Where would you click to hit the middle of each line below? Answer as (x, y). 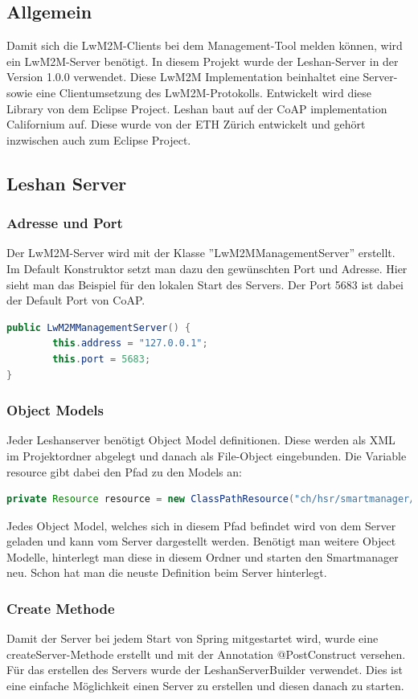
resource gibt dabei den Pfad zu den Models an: (124, 471)
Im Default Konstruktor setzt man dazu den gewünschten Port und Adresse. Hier (207, 268)
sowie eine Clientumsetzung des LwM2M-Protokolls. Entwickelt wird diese (189, 92)
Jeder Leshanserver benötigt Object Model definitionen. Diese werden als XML (201, 440)
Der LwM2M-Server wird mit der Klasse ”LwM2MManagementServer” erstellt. (201, 253)
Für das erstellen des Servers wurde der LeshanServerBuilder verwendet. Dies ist (205, 670)
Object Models (55, 410)
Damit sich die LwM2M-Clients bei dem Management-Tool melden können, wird (205, 45)
